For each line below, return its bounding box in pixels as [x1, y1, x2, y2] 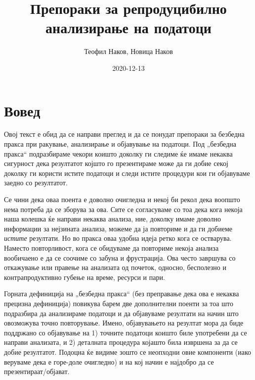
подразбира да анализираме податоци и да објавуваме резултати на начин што [4, 308, 239, 318]
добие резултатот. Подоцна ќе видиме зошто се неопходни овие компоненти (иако [4, 346, 251, 357]
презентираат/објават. [4, 366, 70, 377]
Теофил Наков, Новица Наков [84, 46, 173, 56]
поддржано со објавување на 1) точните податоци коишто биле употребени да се [4, 327, 247, 337]
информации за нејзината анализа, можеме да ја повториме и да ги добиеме [4, 223, 233, 233]
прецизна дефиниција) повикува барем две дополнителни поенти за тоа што [4, 298, 233, 308]
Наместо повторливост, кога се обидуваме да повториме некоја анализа [4, 242, 219, 253]
